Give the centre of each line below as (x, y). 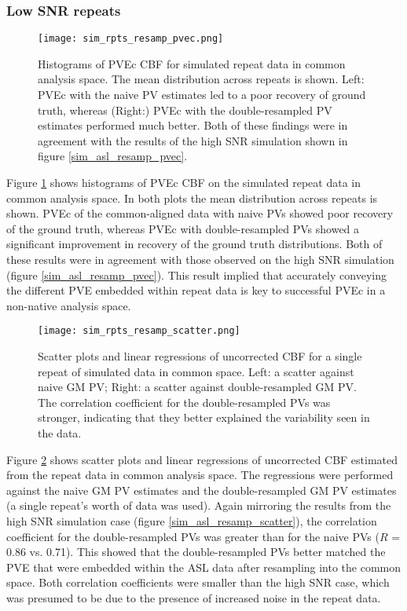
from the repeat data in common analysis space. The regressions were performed (200, 475)
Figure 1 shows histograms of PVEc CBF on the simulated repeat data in (184, 183)
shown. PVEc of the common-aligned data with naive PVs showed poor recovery (200, 213)
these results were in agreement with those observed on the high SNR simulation (200, 259)
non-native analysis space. (69, 305)
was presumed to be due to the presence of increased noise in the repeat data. (194, 597)
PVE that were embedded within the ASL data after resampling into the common (204, 567)
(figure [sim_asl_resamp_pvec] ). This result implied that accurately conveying (196, 274)
